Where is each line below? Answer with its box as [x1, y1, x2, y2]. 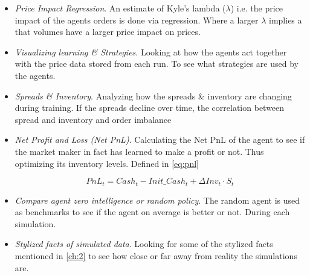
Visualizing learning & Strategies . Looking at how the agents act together [15, 45, 287, 58]
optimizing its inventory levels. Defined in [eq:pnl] [15, 157, 199, 169]
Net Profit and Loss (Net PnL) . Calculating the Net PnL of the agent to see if [15, 133, 305, 146]
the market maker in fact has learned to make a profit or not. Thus [15, 145, 264, 157]
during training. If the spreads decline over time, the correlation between [15, 101, 285, 114]
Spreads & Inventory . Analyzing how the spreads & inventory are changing [15, 89, 292, 102]
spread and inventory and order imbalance [15, 113, 172, 125]
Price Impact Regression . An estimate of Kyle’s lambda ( [15, 2, 226, 14]
